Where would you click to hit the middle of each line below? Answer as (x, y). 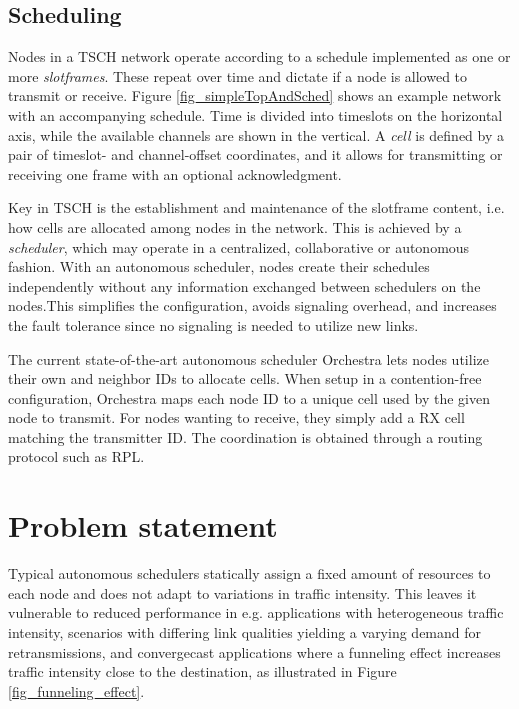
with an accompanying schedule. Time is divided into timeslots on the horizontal (255, 114)
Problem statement (143, 525)
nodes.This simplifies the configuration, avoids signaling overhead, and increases (252, 305)
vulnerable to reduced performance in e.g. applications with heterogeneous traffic (256, 612)
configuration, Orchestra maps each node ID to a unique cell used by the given (249, 397)
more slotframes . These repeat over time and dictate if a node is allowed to (238, 75)
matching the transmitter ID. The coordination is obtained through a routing (245, 436)
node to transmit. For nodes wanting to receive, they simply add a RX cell (236, 417)
